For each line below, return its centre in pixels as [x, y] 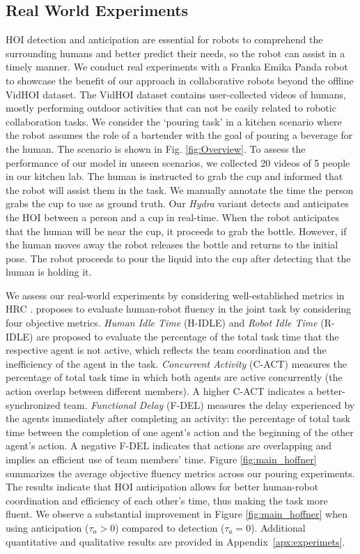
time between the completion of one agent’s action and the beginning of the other [180, 432]
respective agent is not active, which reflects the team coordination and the [166, 350]
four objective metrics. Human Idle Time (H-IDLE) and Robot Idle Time [162, 323]
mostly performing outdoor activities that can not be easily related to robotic [171, 108]
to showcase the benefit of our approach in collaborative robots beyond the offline [180, 80]
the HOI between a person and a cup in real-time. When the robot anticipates [172, 217]
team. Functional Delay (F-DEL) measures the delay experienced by [209, 404]
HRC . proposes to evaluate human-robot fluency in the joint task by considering [179, 309]
